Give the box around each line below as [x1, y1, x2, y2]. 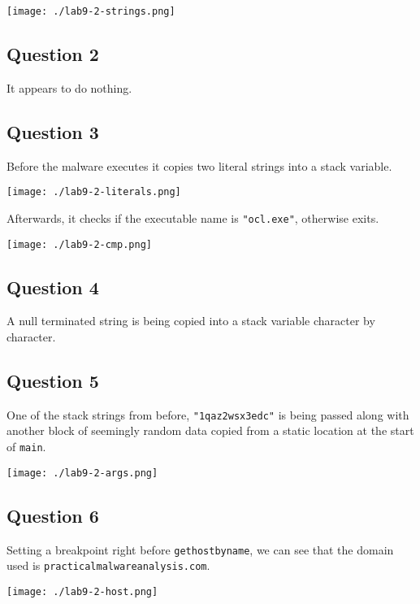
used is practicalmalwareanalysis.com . [6, 557, 210, 574]
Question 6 [6, 502, 99, 528]
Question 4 [6, 274, 99, 299]
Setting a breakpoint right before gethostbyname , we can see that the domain [6, 541, 394, 558]
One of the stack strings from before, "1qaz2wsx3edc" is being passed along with [6, 406, 409, 423]
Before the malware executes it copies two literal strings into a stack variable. [6, 157, 392, 174]
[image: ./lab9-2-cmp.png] [6, 238, 152, 250]
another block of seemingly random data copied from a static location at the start [6, 422, 414, 439]
